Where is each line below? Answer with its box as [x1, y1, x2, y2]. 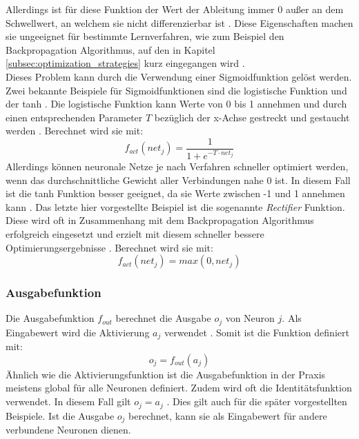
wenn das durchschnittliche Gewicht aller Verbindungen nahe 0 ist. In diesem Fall [6, 172, 351, 187]
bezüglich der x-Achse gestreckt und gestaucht [154, 110, 350, 124]
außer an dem [285, 2, 344, 16]
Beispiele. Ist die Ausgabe [6, 408, 115, 422]
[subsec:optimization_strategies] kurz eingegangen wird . [6, 56, 245, 70]
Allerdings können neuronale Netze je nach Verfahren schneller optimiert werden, [6, 159, 349, 173]
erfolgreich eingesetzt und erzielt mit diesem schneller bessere [6, 226, 264, 241]
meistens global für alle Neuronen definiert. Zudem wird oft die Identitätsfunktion [6, 380, 352, 395]
